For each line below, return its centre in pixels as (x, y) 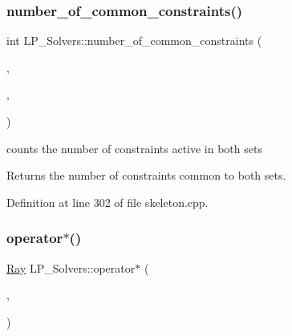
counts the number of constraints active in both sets (134, 148)
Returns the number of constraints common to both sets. (146, 175)
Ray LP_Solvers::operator (71, 267)
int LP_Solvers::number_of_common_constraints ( (134, 40)
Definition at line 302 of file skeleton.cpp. (107, 202)
